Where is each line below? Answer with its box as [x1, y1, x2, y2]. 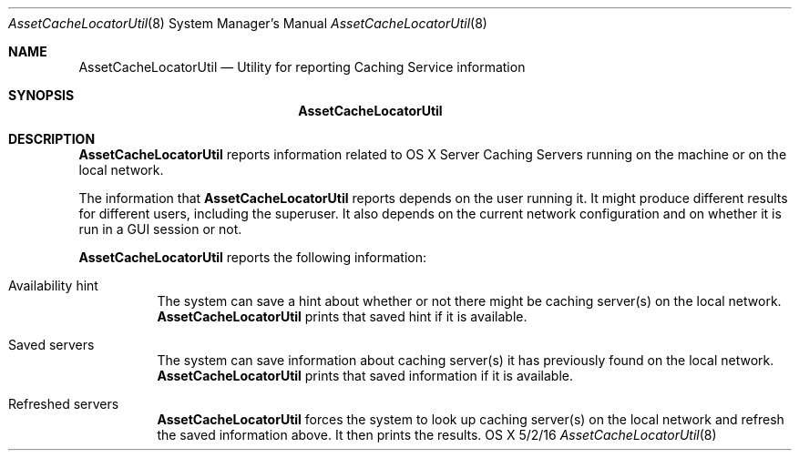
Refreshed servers [8, 396, 119, 412]
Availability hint [8, 278, 98, 293]
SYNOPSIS [8, 87, 75, 103]
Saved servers [8, 337, 95, 352]
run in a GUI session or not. [78, 221, 242, 237]
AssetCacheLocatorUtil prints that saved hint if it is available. [157, 309, 528, 324]
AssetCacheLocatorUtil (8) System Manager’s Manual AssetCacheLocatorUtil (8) [8, 15, 487, 31]
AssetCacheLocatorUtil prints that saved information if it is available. [157, 368, 574, 383]
